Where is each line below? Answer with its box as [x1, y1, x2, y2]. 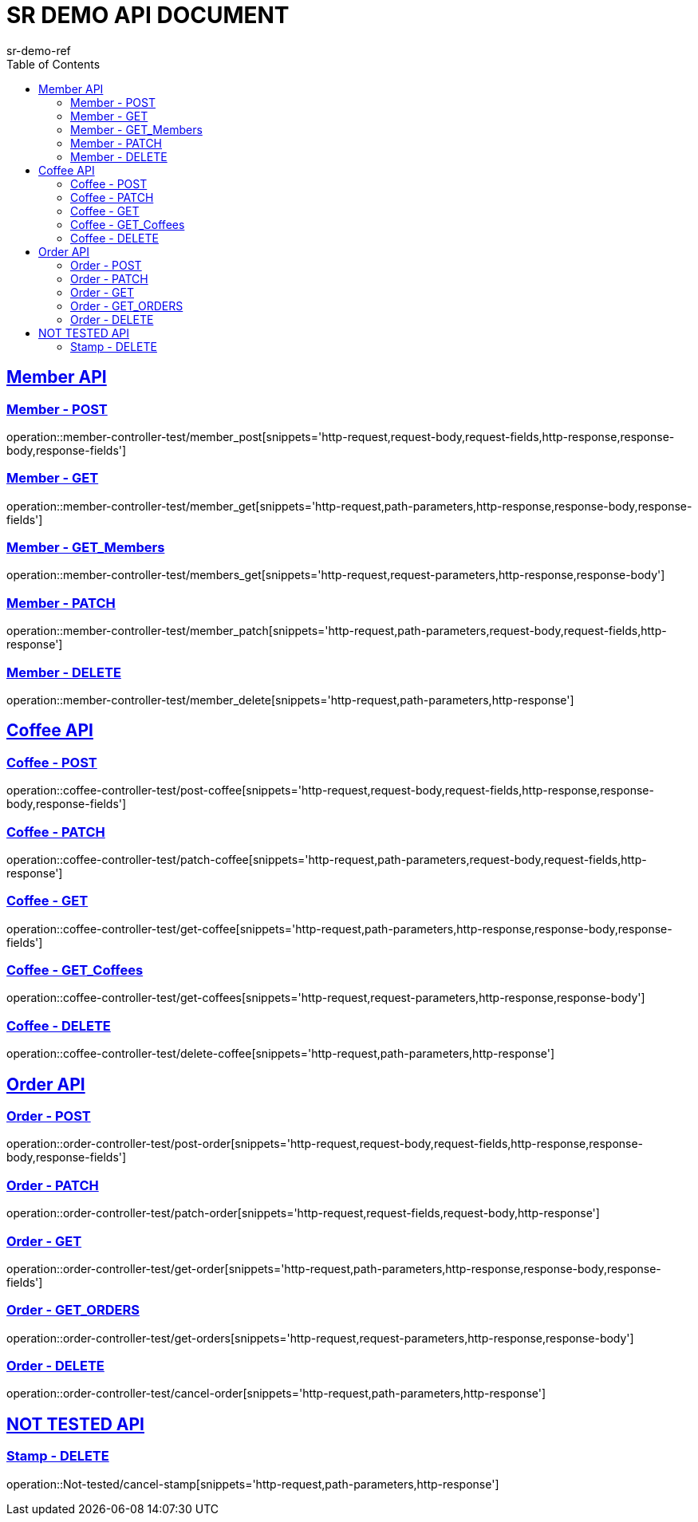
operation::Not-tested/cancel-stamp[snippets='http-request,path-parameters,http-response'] [6, 1477, 499, 1491]
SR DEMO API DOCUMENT [6, 2, 290, 29]
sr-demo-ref [6, 43, 71, 57]
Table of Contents [6, 57, 101, 71]
